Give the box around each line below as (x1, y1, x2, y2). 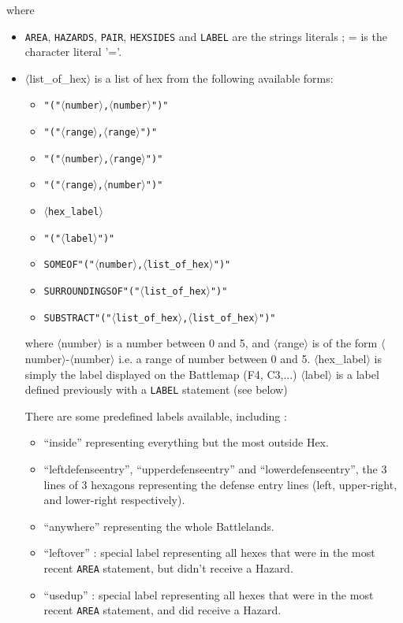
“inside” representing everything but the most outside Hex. (43, 434, 329, 451)
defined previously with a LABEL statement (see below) (24, 381, 288, 398)
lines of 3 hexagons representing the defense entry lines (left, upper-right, (43, 476, 397, 492)
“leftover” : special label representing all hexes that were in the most (43, 544, 375, 561)
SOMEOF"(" (43, 259, 95, 271)
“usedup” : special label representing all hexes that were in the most (43, 586, 374, 603)
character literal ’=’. (24, 43, 122, 60)
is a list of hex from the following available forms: (94, 69, 334, 86)
